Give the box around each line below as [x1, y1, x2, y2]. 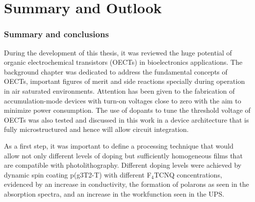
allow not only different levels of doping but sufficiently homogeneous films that [4, 150, 243, 160]
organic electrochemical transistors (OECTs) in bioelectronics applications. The [4, 57, 243, 67]
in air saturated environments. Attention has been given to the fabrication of [4, 85, 235, 96]
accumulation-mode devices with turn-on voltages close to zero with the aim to [4, 95, 241, 105]
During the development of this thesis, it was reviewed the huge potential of [4, 47, 232, 57]
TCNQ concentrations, [154, 169, 222, 179]
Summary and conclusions [4, 28, 109, 40]
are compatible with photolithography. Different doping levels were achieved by [4, 160, 242, 170]
